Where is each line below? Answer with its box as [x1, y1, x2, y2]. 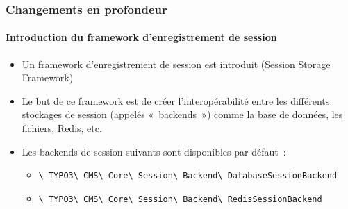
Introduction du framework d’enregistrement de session [6, 30, 277, 44]
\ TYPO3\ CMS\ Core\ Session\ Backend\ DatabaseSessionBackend [38, 171, 338, 181]
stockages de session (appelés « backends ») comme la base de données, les [22, 107, 343, 122]
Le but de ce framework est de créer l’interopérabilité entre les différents [22, 93, 330, 108]
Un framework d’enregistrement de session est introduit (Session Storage [22, 56, 331, 71]
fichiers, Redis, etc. [22, 121, 102, 135]
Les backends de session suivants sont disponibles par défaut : [22, 144, 286, 158]
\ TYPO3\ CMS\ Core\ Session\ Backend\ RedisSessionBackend [38, 194, 322, 204]
